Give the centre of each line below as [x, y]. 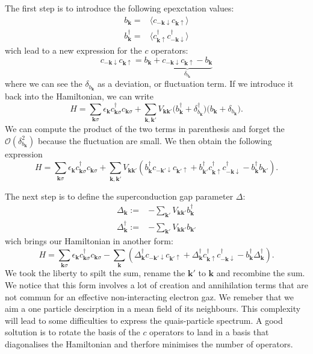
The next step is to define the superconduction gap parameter [119, 196]
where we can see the [44, 84]
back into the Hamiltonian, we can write [79, 96]
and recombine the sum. [261, 273]
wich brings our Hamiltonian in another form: [89, 241]
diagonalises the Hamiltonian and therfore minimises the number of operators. [149, 343]
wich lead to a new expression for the [73, 50]
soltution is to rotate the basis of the [73, 332]
